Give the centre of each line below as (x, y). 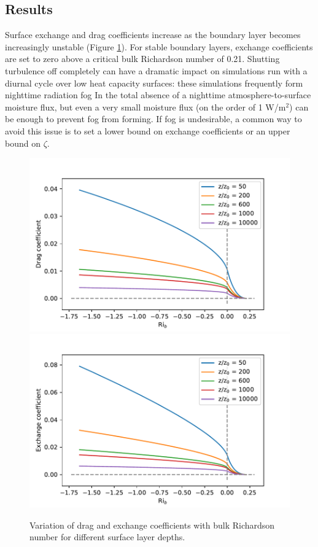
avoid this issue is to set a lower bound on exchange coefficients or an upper (148, 130)
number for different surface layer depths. (107, 537)
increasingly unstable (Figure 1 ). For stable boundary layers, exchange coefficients (159, 46)
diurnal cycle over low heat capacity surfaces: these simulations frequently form (154, 83)
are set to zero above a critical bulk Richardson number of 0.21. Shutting (142, 59)
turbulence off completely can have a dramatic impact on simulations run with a (156, 70)
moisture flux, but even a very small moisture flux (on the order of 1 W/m (145, 107)
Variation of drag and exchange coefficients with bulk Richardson (152, 525)
